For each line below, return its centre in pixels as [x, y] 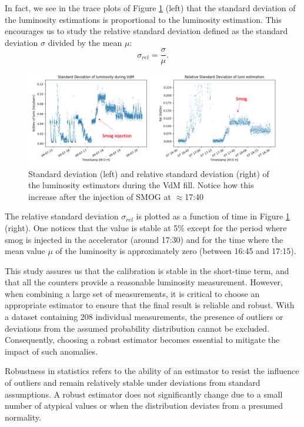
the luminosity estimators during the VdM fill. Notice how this [141, 185]
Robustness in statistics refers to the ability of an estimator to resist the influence [152, 371]
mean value [25, 251]
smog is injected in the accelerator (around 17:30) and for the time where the [144, 239]
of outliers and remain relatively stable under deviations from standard [133, 383]
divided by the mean [85, 42]
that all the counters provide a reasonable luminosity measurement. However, [144, 282]
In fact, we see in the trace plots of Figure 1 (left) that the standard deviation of [150, 8]
